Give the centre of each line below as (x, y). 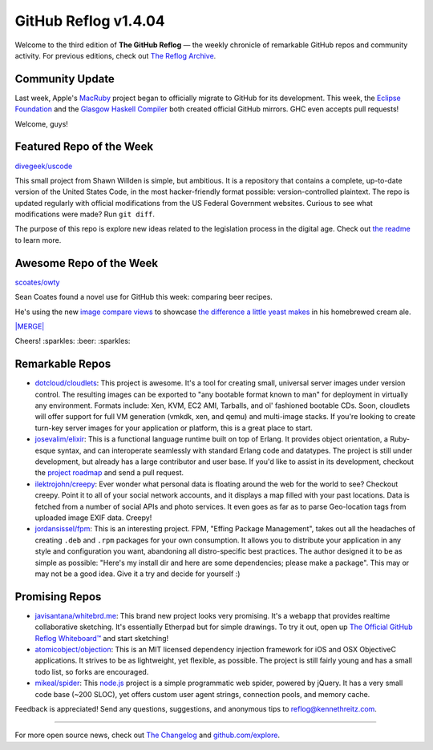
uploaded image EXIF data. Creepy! (93, 518)
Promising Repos (58, 597)
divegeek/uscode (44, 166)
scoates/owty (37, 282)
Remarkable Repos (63, 364)
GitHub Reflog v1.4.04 (90, 21)
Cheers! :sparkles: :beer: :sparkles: (73, 341)
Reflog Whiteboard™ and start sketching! (102, 638)
